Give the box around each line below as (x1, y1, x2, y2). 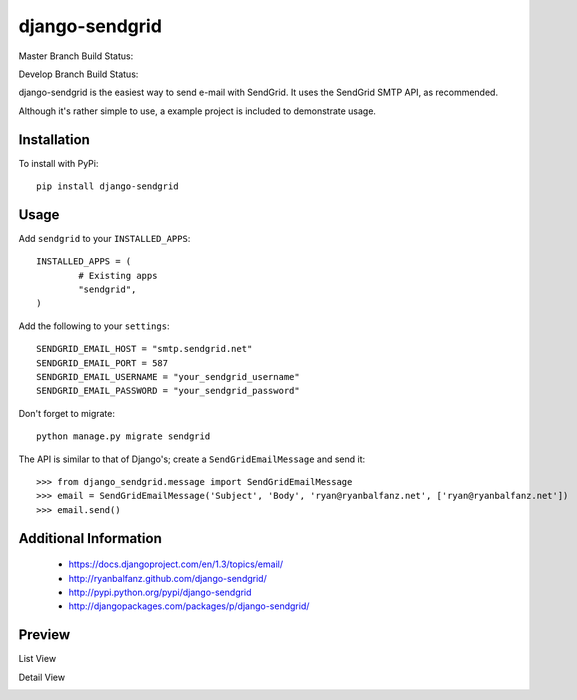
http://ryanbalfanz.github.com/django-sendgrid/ (68, 572, 267, 584)
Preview (18, 626, 71, 644)
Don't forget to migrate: (18, 407, 115, 419)
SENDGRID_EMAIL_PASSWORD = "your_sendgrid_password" (36, 385, 300, 397)
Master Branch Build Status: (18, 50, 134, 62)
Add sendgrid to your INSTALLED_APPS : (18, 232, 191, 244)
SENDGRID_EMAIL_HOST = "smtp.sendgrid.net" (36, 343, 253, 355)
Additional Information (18, 530, 162, 547)
